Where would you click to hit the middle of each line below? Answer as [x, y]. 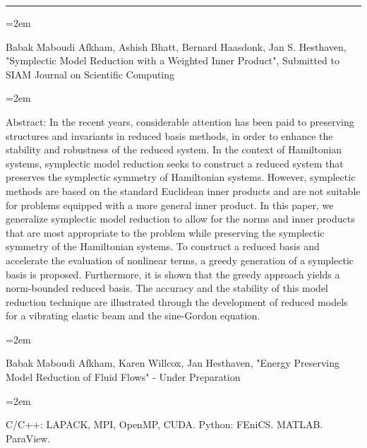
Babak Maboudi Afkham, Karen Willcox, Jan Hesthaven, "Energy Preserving [173, 363]
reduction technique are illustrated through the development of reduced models [177, 301]
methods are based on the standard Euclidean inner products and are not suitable [183, 190]
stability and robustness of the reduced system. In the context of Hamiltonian [174, 149]
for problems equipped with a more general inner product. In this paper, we [170, 205]
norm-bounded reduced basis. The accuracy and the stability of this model [167, 288]
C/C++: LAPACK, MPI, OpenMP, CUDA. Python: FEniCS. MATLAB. [164, 424]
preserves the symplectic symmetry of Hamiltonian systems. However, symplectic [181, 177]
